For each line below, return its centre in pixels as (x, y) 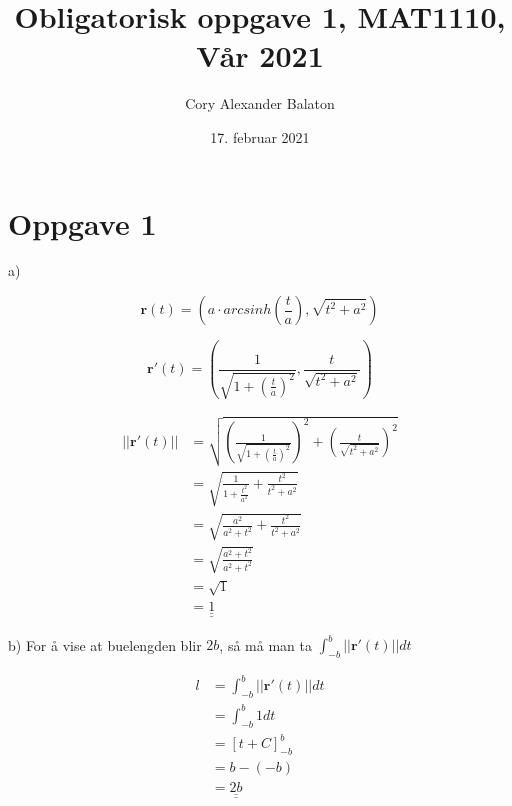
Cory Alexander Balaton (260, 103)
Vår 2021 (260, 55)
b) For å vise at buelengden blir (105, 644)
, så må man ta (265, 644)
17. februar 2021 (260, 136)
